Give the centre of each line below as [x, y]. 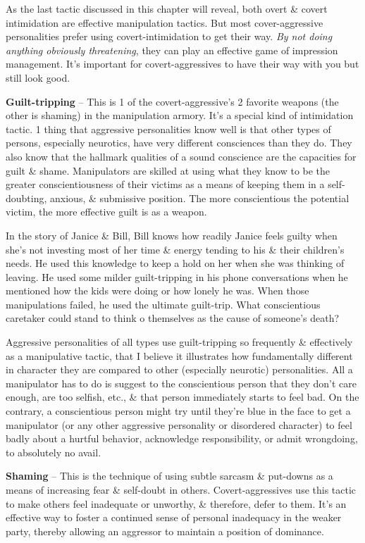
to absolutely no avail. [54, 452]
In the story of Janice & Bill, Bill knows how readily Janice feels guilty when [172, 235]
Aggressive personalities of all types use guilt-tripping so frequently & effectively [179, 342]
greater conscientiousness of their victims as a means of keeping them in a [165, 184]
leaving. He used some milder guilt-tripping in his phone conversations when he [177, 276]
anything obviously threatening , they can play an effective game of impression [172, 50]
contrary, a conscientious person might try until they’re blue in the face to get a [178, 411]
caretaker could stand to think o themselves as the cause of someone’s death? [173, 318]
